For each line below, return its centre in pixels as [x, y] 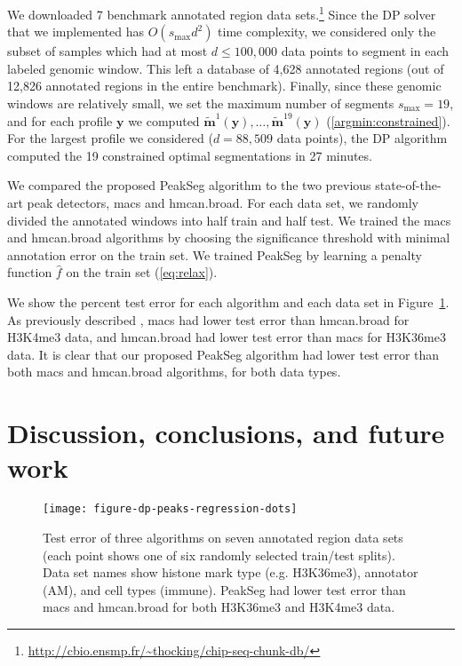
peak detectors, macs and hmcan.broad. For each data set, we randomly [223, 202]
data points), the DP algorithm [362, 138]
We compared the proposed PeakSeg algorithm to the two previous [189, 185]
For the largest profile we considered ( [110, 138]
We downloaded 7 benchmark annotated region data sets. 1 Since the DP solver [222, 13]
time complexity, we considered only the [327, 32]
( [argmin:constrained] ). [388, 120]
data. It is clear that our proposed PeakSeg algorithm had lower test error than [223, 354]
